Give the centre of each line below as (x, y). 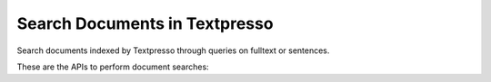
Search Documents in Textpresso (145, 23)
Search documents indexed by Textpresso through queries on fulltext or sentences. (173, 50)
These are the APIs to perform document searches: (113, 67)
